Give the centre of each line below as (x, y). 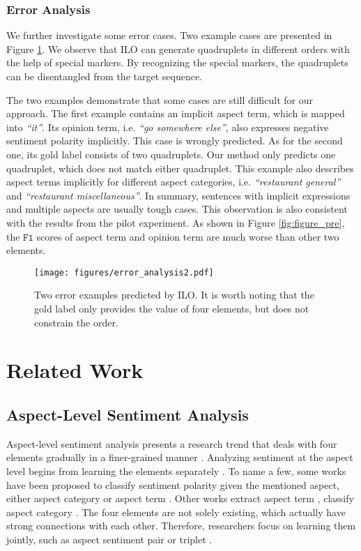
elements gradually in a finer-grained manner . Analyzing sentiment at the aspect (180, 457)
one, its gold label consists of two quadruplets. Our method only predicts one (171, 154)
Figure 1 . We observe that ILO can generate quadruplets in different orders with (178, 48)
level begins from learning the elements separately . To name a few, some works (176, 470)
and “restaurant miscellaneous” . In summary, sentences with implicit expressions (178, 195)
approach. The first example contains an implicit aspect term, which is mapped (176, 113)
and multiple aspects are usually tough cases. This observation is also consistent (177, 209)
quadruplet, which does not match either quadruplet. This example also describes (180, 168)
